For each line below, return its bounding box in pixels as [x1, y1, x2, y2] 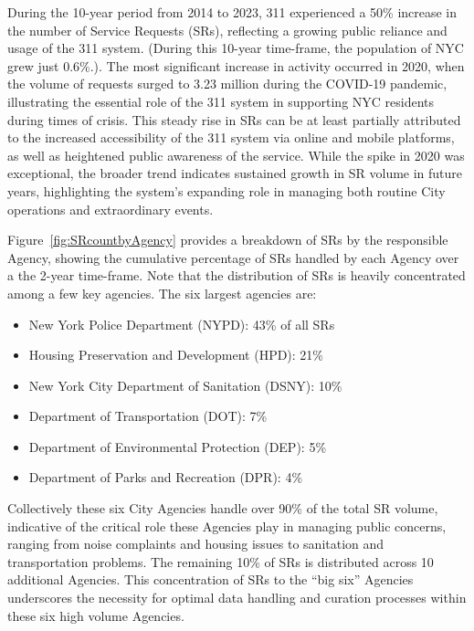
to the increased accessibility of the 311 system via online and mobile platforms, [7, 128, 455, 147]
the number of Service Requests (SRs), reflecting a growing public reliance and [7, 20, 448, 39]
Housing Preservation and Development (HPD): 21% [28, 345, 324, 364]
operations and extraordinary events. [7, 199, 214, 218]
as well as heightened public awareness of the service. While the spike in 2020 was [7, 145, 465, 164]
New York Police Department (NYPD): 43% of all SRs [28, 314, 335, 333]
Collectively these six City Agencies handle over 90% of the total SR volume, [7, 499, 438, 518]
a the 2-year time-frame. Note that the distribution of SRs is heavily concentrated [7, 266, 466, 285]
